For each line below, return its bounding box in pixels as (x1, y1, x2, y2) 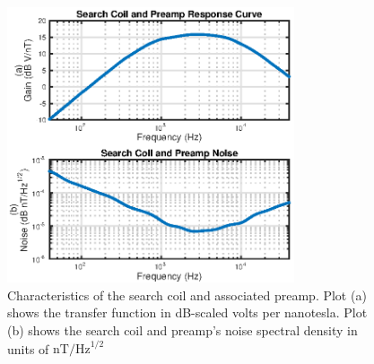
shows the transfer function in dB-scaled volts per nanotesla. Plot (7, 303, 368, 322)
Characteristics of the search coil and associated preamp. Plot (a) (7, 285, 367, 304)
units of (7, 339, 49, 358)
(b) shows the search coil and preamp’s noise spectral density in (7, 320, 358, 339)
